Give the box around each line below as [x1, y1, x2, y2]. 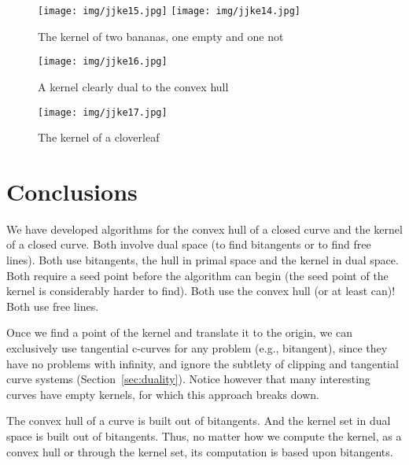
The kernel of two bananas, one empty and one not [38, 28, 284, 44]
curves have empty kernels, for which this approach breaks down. [6, 386, 319, 402]
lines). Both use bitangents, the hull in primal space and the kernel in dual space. [6, 252, 399, 268]
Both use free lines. [6, 297, 99, 314]
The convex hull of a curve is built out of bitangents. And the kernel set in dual [6, 412, 391, 429]
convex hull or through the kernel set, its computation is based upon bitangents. [6, 443, 393, 459]
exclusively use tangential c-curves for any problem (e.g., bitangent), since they [6, 340, 388, 356]
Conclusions [6, 175, 138, 207]
